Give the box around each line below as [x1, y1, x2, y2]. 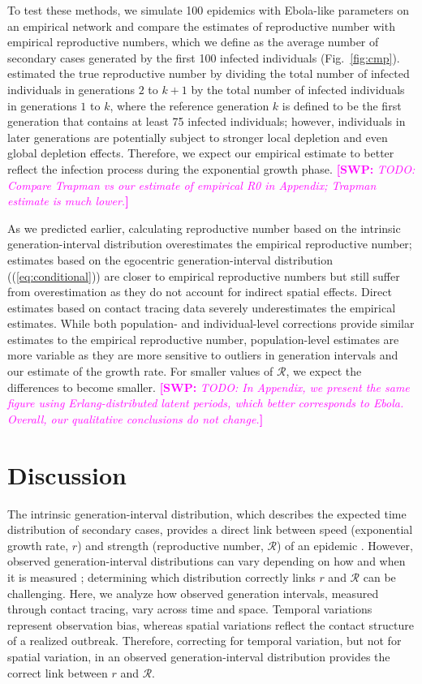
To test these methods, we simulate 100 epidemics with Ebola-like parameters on [7, 2, 409, 18]
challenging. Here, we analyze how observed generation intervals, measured [7, 584, 379, 601]
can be [363, 568, 396, 585]
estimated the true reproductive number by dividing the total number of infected [7, 65, 410, 82]
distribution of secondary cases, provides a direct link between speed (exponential [7, 521, 413, 538]
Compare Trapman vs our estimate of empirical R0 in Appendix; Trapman [7, 176, 377, 193]
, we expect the [286, 363, 362, 380]
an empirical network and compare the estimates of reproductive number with [7, 17, 395, 34]
